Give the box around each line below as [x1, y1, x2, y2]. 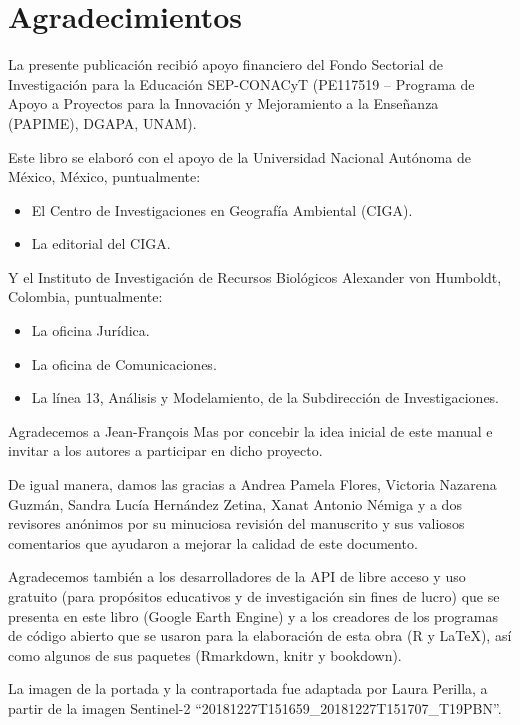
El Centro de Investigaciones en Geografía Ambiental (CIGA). [31, 199, 413, 220]
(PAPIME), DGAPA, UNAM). [8, 112, 197, 133]
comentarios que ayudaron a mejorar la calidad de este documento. [8, 532, 418, 553]
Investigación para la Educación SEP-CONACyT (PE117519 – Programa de [8, 73, 475, 94]
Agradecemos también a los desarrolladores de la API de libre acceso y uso [8, 566, 466, 587]
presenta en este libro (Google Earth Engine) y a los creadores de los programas [8, 605, 499, 626]
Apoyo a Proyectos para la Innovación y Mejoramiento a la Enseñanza [8, 93, 439, 114]
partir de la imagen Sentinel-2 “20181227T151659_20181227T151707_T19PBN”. [8, 697, 502, 718]
